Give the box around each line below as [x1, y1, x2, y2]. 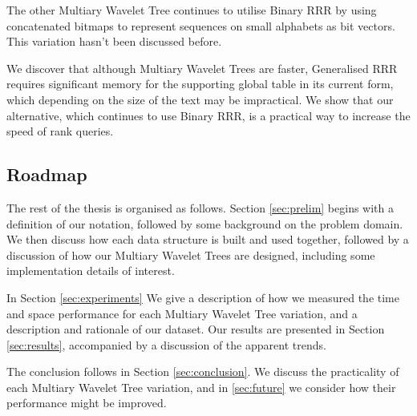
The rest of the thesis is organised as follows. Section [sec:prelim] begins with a [6, 199, 395, 216]
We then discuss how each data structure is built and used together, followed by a [6, 231, 409, 248]
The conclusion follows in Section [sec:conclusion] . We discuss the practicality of [6, 363, 399, 380]
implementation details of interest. [6, 262, 175, 279]
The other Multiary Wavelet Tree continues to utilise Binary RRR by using [6, 2, 377, 18]
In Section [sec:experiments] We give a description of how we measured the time [6, 289, 399, 305]
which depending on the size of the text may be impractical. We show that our [6, 91, 394, 107]
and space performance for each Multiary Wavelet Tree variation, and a [6, 305, 358, 321]
